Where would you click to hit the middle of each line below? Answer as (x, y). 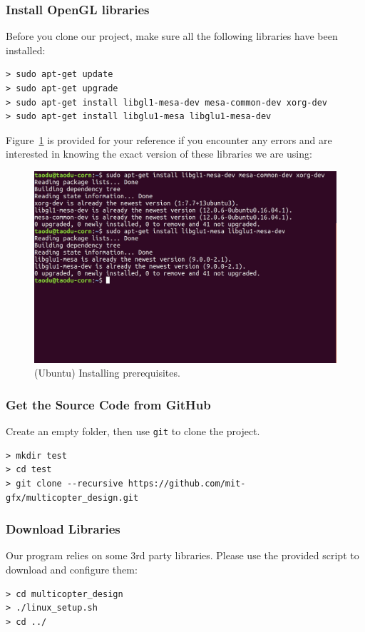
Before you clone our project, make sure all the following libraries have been (172, 36)
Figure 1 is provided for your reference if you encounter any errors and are (169, 139)
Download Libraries (63, 529)
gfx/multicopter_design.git (72, 498)
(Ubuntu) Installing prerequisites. (107, 373)
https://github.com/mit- (187, 483)
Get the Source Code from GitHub (108, 404)
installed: (26, 50)
